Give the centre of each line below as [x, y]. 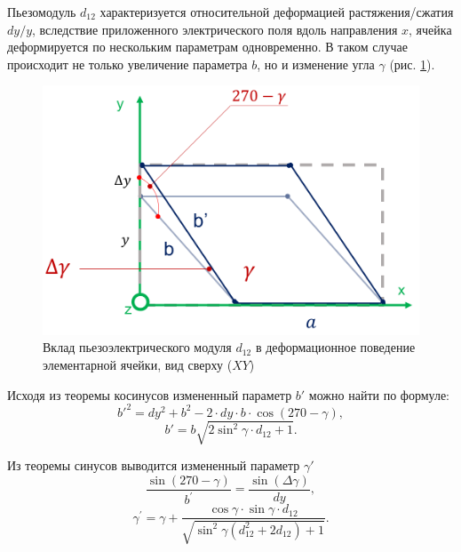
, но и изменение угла [316, 64]
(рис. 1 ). [412, 64]
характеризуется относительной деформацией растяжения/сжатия [277, 12]
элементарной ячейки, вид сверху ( [138, 365]
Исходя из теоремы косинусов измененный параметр [150, 394]
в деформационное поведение [335, 347]
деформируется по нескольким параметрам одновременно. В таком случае [207, 47]
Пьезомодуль [42, 12]
